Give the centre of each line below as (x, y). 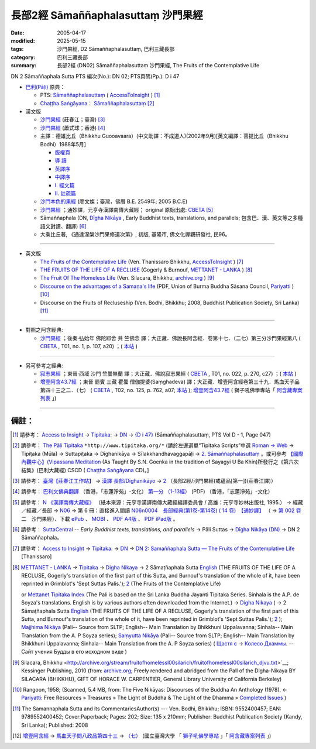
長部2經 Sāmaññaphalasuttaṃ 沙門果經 (107, 15)
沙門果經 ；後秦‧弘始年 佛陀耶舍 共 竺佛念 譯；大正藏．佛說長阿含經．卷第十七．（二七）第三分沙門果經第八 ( (170, 338)
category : (23, 57)
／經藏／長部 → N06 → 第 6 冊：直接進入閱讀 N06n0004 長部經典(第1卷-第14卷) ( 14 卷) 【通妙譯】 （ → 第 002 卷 (161, 511)
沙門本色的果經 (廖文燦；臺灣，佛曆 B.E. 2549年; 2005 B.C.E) (114, 201)
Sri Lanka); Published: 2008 (55, 725)
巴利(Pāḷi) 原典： (45, 87)
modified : (23, 40)
